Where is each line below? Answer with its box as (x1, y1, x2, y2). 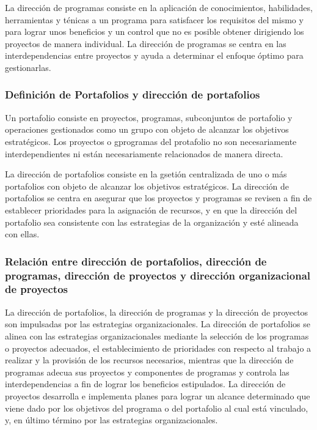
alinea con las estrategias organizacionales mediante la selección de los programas (5, 329, 309, 342)
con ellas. (5, 228, 40, 240)
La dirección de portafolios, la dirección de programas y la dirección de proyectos (5, 305, 308, 318)
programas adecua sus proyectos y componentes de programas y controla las (5, 365, 290, 378)
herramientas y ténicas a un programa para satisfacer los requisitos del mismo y (5, 13, 304, 26)
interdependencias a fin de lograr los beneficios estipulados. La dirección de (5, 377, 286, 390)
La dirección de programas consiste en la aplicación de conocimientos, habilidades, (5, 1, 313, 13)
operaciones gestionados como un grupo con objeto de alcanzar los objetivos (5, 123, 289, 136)
